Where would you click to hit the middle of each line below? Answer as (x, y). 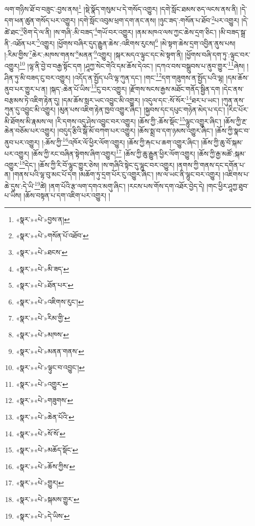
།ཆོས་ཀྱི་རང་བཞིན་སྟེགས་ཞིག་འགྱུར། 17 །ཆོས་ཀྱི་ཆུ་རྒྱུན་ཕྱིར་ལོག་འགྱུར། (113, 152)
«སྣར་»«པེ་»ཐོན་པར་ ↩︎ (45, 285)
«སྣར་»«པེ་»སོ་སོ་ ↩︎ (41, 433)
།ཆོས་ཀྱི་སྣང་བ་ (232, 131)
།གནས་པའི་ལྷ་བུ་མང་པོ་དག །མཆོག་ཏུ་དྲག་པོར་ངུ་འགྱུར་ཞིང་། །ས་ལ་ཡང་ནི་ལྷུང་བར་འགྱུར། (117, 174)
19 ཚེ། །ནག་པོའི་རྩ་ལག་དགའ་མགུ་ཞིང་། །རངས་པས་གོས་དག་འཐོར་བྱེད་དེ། (119, 185)
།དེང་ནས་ (233, 88)
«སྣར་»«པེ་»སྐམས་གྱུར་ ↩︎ (47, 499)
